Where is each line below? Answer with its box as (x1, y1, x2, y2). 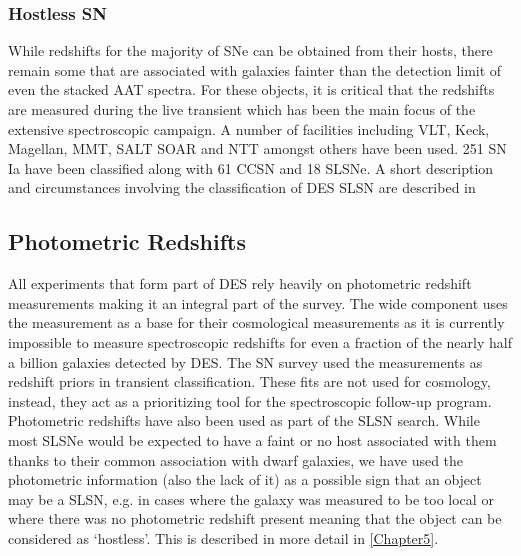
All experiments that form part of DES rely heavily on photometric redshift (8, 273, 472, 294)
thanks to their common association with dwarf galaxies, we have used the (8, 449, 464, 470)
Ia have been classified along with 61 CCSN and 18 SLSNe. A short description (8, 157, 494, 178)
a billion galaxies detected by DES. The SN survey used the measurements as (8, 351, 483, 372)
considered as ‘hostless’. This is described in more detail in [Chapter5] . (8, 527, 439, 548)
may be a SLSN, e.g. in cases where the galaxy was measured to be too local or (8, 488, 494, 509)
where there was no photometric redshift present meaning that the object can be (8, 508, 502, 529)
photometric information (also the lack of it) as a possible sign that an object (8, 469, 482, 490)
